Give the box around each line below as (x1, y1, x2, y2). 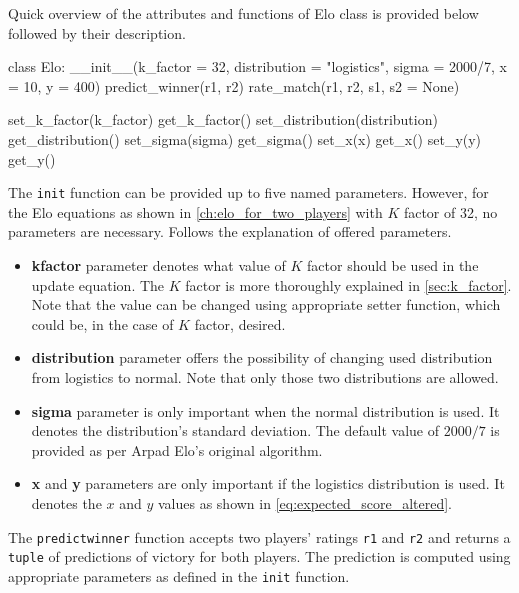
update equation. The (31, 274, 165, 295)
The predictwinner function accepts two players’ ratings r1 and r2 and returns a (8, 526, 511, 547)
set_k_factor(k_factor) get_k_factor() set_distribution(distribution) (8, 109, 438, 130)
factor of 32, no (403, 201, 498, 222)
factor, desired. (194, 313, 286, 334)
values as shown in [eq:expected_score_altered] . (157, 492, 452, 513)
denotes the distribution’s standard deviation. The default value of (31, 420, 440, 441)
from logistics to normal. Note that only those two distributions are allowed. (31, 366, 499, 387)
